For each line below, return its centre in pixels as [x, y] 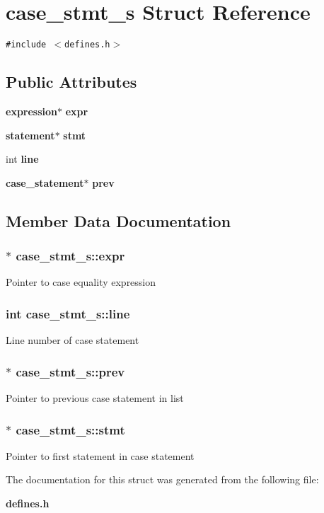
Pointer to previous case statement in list [95, 397]
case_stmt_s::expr [70, 256]
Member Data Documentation [118, 220]
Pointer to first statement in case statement [100, 455]
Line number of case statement [73, 340]
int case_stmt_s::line [68, 313]
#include [26, 45]
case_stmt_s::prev [70, 371]
